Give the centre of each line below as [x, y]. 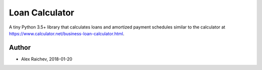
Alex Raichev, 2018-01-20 [47, 59]
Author [20, 48]
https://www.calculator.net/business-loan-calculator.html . [67, 33]
